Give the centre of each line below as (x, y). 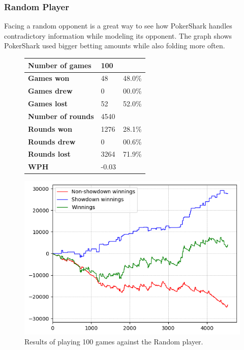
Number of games (60, 65)
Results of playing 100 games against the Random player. (114, 342)
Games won (49, 78)
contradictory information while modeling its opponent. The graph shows (118, 35)
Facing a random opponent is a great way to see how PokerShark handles (118, 26)
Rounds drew (52, 141)
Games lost (48, 104)
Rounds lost (49, 154)
